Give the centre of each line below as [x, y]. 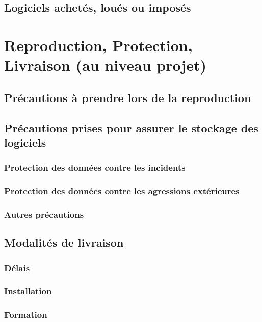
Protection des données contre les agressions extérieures [122, 191]
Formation [26, 315]
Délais [17, 268]
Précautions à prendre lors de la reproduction [128, 97]
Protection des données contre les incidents [95, 168]
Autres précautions [44, 214]
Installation [28, 291]
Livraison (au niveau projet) [106, 65]
